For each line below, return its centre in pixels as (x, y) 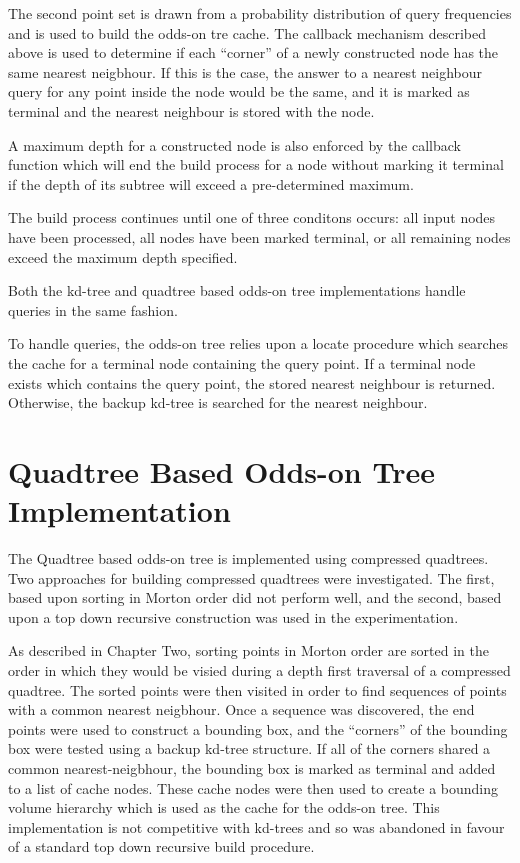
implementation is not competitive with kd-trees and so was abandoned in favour (256, 826)
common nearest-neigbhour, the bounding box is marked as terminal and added (252, 767)
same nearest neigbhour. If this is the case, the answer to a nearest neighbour (245, 71)
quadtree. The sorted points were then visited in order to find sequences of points (257, 689)
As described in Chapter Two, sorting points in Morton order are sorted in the (248, 650)
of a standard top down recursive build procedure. (161, 846)
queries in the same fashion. (93, 309)
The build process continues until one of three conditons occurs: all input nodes (252, 217)
